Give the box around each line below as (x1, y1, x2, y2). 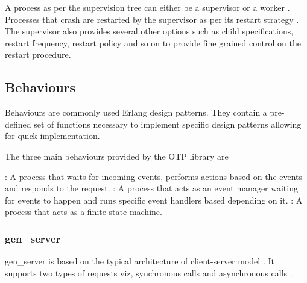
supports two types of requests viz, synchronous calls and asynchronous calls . (5, 266, 293, 279)
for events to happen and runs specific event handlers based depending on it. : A (5, 193, 303, 206)
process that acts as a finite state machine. (5, 205, 162, 218)
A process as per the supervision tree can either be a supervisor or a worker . (5, 1, 290, 13)
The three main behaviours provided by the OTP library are (5, 149, 229, 162)
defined (5, 117, 31, 130)
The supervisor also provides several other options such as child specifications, (5, 25, 294, 37)
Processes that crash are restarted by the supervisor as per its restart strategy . (5, 13, 299, 25)
